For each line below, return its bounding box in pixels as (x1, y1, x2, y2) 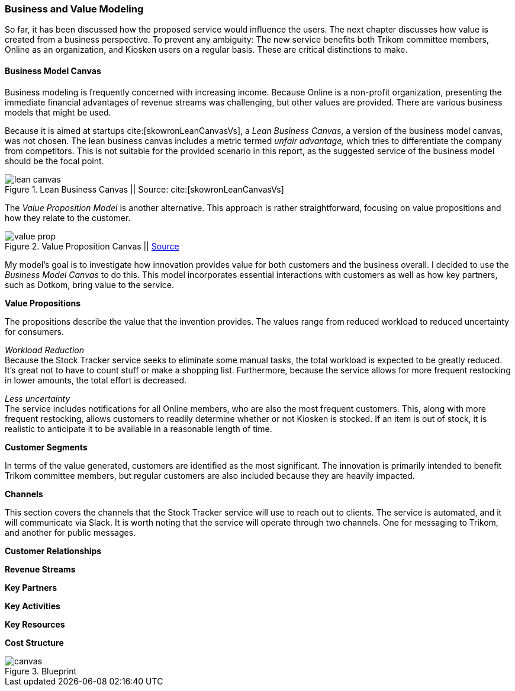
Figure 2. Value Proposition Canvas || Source (5, 241, 179, 251)
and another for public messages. (5, 527, 136, 538)
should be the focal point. (5, 155, 104, 166)
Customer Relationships (5, 545, 102, 556)
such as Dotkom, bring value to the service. (5, 279, 174, 290)
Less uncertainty (5, 393, 70, 404)
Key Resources (5, 619, 65, 629)
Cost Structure (5, 637, 64, 648)
